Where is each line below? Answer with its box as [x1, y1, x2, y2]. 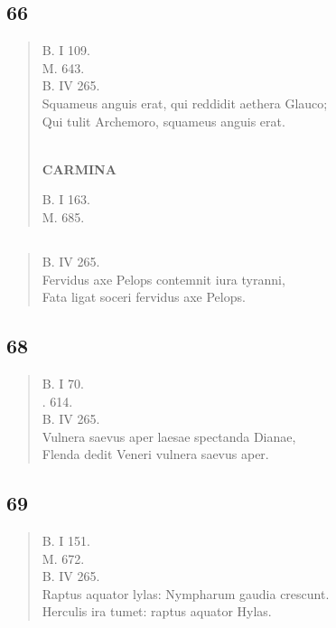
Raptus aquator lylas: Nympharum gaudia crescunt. [42, 584, 330, 603]
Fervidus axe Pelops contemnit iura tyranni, [42, 269, 285, 288]
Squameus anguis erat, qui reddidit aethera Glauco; [42, 93, 328, 112]
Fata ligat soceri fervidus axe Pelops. [42, 287, 246, 306]
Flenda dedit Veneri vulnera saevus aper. [42, 445, 269, 464]
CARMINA [42, 159, 117, 178]
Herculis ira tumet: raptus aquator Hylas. [42, 602, 272, 621]
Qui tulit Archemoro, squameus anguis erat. [42, 111, 285, 130]
